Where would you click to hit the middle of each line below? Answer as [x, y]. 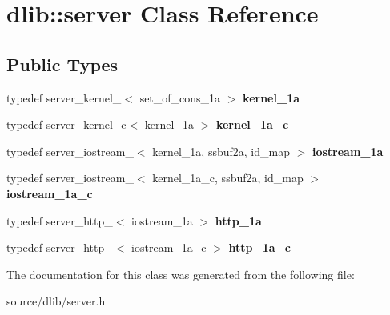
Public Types [62, 64]
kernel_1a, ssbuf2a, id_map [221, 151]
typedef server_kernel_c [66, 124]
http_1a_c [259, 247]
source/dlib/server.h [56, 301]
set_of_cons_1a [180, 97]
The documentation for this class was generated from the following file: [181, 274]
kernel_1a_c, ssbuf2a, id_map [228, 178]
